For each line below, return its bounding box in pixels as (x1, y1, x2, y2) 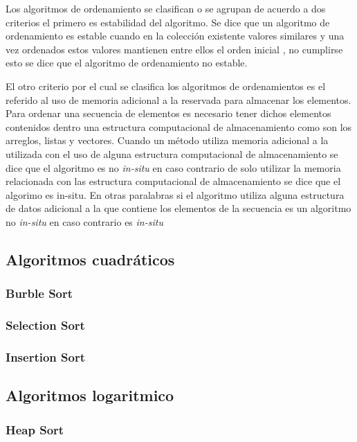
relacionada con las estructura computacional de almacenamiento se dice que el (6, 174, 341, 188)
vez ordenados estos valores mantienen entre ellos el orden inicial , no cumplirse (6, 42, 343, 56)
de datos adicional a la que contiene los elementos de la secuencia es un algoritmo (6, 201, 351, 215)
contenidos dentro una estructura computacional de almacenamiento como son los (6, 119, 352, 134)
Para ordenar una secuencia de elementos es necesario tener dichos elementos (6, 106, 331, 121)
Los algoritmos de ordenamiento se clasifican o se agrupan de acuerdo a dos (6, 1, 326, 15)
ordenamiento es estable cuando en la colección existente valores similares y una (6, 28, 345, 43)
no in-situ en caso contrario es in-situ (6, 214, 163, 229)
